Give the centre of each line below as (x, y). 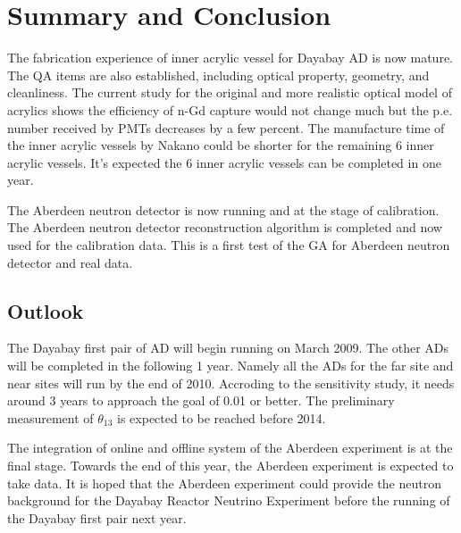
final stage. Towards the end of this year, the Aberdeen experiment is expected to (230, 466)
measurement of (50, 417)
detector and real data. (70, 262)
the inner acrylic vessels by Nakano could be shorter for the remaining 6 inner (221, 145)
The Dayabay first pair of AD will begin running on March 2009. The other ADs (228, 348)
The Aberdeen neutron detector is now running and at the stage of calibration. (223, 209)
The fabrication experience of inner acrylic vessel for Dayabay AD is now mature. (230, 58)
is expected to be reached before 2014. (222, 417)
